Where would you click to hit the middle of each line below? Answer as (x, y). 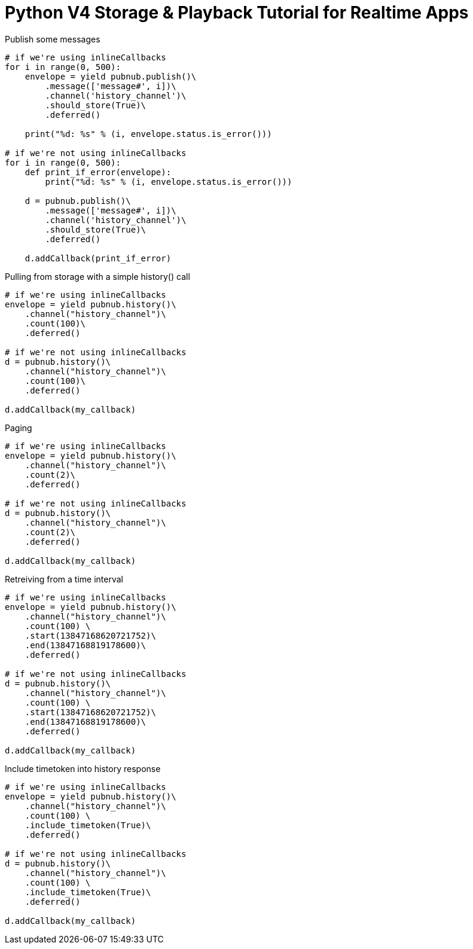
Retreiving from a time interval (64, 579)
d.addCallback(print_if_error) (98, 258)
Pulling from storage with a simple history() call (97, 276)
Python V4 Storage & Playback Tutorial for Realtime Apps (237, 13)
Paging (19, 428)
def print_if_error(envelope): (98, 172)
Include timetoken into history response (83, 768)
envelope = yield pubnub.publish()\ (111, 76)
